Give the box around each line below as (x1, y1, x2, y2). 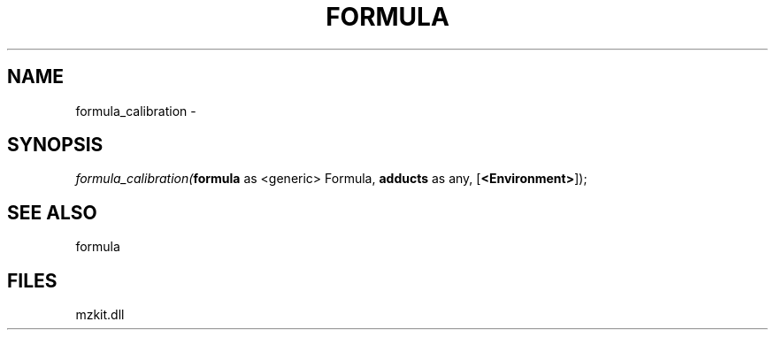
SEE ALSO (7, 201, 97, 224)
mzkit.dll (75, 307, 125, 323)
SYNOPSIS (7, 134, 104, 157)
